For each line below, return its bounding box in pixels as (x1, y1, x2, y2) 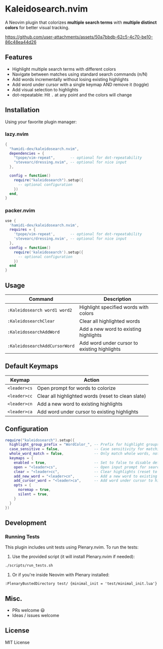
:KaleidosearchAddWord (7, 329, 60, 335)
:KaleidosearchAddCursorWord (7, 343, 75, 349)
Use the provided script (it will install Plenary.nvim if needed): (12, 554, 135, 560)
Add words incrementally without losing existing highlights (12, 76, 129, 82)
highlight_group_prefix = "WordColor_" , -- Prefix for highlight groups (9, 442, 160, 447)
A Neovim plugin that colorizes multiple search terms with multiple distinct (5, 19, 157, 25)
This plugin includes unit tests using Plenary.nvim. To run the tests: (5, 544, 139, 550)
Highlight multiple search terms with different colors (12, 66, 116, 72)
